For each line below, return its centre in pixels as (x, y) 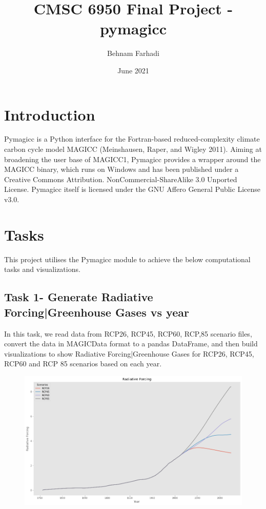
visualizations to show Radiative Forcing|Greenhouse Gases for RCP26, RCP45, (129, 353)
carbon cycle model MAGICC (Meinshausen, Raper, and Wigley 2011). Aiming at (133, 149)
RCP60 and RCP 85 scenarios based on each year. (83, 364)
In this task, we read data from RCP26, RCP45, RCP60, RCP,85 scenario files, (128, 333)
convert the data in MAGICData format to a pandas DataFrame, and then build (131, 344)
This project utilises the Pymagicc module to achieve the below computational (127, 259)
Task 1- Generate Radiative (79, 297)
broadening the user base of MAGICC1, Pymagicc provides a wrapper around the (132, 159)
